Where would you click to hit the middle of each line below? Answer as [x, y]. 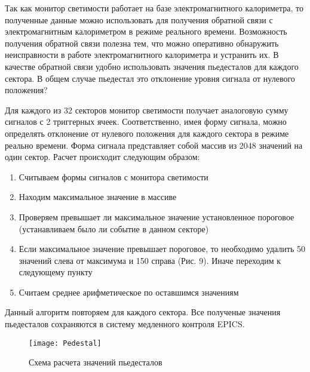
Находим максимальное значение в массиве [98, 197]
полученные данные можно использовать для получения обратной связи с [139, 19]
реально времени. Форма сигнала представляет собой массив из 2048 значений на [154, 145]
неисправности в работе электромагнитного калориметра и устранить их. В [142, 55]
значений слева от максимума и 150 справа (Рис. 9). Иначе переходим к [150, 260]
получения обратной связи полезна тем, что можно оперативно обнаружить [142, 43]
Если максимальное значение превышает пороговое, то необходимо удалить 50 [162, 249]
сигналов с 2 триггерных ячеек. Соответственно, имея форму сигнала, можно [146, 122]
